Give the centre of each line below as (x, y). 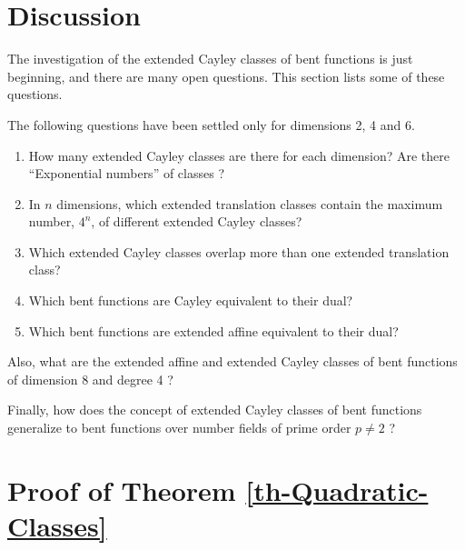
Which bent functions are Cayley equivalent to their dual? (191, 300)
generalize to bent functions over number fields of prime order (179, 428)
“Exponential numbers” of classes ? (126, 173)
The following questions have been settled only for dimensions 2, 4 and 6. (211, 124)
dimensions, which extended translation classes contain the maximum (250, 203)
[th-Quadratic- (337, 490)
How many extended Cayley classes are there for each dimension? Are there (239, 155)
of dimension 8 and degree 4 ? (90, 379)
